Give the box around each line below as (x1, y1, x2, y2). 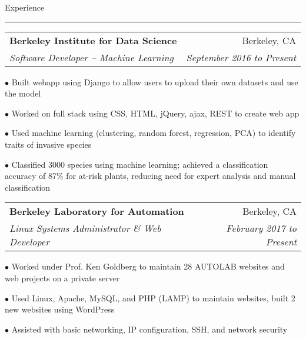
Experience (5, 1, 45, 13)
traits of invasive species (5, 138, 92, 150)
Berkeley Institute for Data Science (9, 33, 177, 47)
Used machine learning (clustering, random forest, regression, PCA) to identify (11, 127, 296, 139)
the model (5, 87, 41, 99)
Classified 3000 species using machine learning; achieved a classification (11, 158, 268, 170)
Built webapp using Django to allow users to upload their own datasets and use (11, 75, 298, 88)
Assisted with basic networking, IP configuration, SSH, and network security (11, 323, 288, 335)
